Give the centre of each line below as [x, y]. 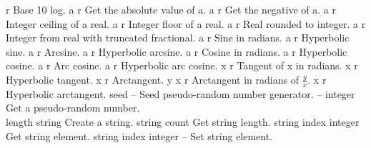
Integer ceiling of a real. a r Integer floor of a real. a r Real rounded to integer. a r [186, 23]
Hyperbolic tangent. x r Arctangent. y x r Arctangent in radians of [152, 79]
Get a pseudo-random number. [73, 108]
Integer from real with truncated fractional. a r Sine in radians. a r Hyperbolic [178, 38]
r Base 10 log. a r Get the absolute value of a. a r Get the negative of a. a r [171, 9]
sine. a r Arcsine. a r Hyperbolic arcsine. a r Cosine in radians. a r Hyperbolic [177, 51]
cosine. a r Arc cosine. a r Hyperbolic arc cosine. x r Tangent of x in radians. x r [182, 65]
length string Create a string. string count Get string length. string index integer [183, 121]
